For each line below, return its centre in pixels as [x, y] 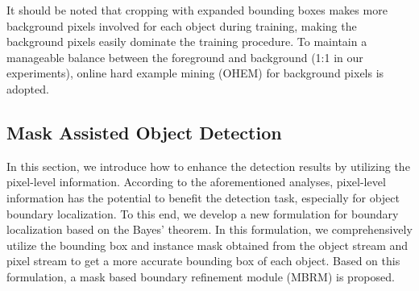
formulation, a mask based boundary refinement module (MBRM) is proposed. [201, 276]
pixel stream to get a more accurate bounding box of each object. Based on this [203, 261]
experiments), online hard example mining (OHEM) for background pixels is [195, 73]
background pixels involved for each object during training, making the [182, 25]
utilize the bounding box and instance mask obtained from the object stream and [207, 245]
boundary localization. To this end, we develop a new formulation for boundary [203, 213]
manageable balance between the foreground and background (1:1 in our [185, 57]
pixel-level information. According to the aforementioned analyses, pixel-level [196, 182]
